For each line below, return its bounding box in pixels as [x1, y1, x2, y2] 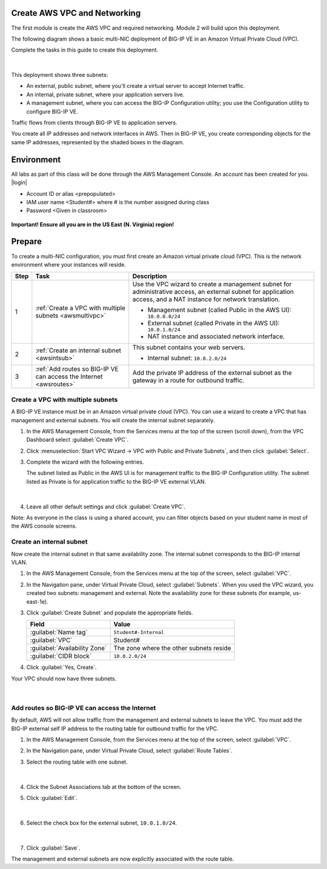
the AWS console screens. [11, 522, 77, 530]
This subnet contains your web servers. [132, 343, 245, 351]
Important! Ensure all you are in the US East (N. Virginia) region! [11, 221, 174, 228]
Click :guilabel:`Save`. [26, 844, 81, 851]
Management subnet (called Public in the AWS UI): [147, 306, 292, 315]
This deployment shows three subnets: [11, 72, 108, 79]
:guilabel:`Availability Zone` [30, 644, 107, 653]
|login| [11, 179, 27, 186]
